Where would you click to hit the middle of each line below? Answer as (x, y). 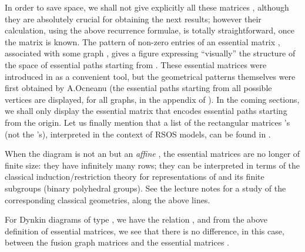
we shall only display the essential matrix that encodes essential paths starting (146, 111)
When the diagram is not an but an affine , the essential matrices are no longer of (152, 154)
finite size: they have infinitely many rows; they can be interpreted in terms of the (152, 165)
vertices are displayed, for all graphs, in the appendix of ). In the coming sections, (152, 99)
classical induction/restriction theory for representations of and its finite (135, 177)
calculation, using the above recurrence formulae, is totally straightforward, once (150, 30)
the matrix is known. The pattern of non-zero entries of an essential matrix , (143, 41)
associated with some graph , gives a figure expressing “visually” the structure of (150, 53)
